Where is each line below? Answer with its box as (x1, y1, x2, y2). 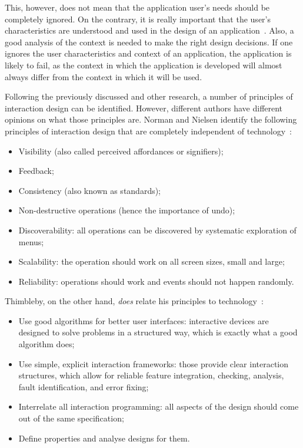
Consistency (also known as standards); (18, 184, 161, 196)
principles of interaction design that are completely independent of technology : (5, 124, 292, 137)
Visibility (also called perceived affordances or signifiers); (18, 144, 224, 157)
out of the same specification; (18, 412, 124, 424)
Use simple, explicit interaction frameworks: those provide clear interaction (18, 357, 289, 370)
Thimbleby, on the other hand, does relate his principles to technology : (5, 295, 264, 307)
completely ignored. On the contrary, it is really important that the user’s (5, 12, 271, 25)
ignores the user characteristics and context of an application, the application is (5, 47, 292, 60)
